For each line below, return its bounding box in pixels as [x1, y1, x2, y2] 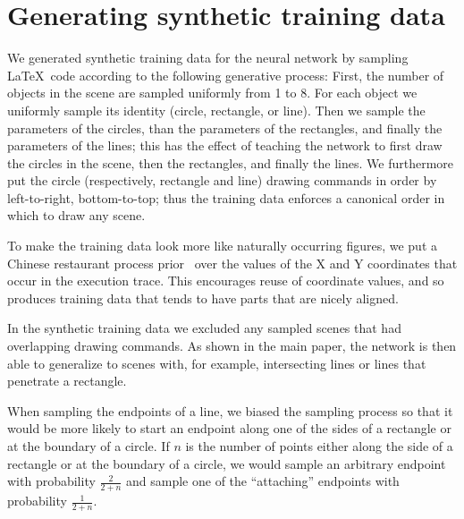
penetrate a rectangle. [7, 371, 127, 390]
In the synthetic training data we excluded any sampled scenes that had [7, 319, 401, 337]
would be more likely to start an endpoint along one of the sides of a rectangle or [7, 419, 451, 438]
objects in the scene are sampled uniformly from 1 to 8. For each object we [7, 83, 418, 102]
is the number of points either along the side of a [185, 437, 453, 455]
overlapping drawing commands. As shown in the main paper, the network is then [7, 336, 457, 355]
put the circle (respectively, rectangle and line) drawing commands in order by [7, 171, 437, 190]
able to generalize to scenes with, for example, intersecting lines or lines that [7, 353, 426, 372]
